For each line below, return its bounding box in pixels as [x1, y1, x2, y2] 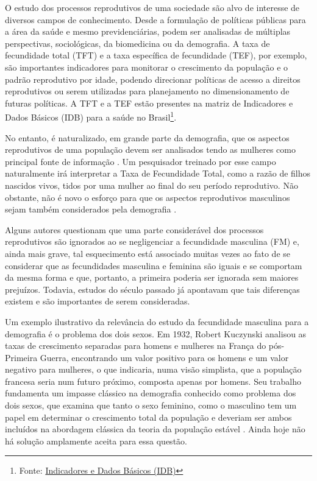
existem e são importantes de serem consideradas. [5, 295, 190, 307]
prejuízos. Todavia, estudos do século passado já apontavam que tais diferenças [5, 283, 300, 295]
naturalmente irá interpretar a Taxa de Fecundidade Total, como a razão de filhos [5, 167, 311, 180]
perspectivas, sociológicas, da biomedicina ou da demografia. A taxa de [5, 37, 270, 49]
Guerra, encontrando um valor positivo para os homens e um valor [40, 351, 289, 363]
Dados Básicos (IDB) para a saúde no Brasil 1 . [5, 109, 177, 123]
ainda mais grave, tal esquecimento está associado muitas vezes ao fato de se [5, 247, 290, 259]
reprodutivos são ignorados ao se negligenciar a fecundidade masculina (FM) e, [5, 235, 299, 248]
